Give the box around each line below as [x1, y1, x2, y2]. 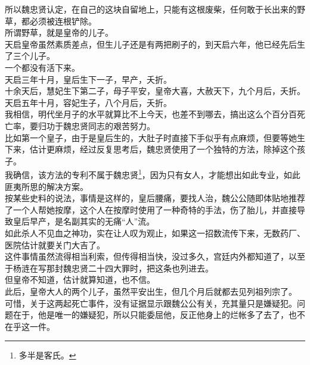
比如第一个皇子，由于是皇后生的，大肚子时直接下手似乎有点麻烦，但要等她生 [5, 131, 305, 143]
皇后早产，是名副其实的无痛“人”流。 [13, 215, 155, 227]
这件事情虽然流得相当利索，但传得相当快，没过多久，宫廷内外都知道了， [5, 250, 289, 263]
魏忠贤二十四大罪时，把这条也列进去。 [63, 261, 213, 274]
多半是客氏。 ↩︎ [18, 349, 76, 361]
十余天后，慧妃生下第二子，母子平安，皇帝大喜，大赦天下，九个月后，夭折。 [5, 85, 305, 97]
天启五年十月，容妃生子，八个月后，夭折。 [5, 96, 172, 108]
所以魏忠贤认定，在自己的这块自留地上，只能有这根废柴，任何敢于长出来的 [5, 3, 297, 15]
